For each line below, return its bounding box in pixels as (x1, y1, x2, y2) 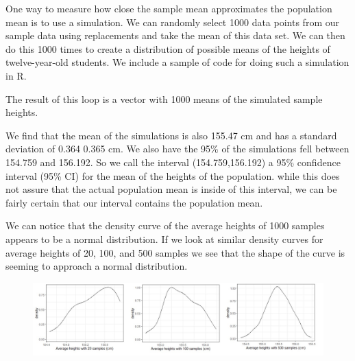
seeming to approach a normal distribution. (5, 259, 188, 273)
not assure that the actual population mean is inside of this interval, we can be (5, 182, 337, 196)
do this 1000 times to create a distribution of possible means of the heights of (5, 41, 330, 56)
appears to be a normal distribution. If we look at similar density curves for (5, 231, 323, 246)
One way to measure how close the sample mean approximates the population (5, 1, 332, 15)
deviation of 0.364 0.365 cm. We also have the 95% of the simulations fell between (5, 141, 350, 156)
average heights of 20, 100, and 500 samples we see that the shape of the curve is (5, 245, 345, 259)
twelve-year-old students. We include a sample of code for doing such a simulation (5, 55, 350, 69)
